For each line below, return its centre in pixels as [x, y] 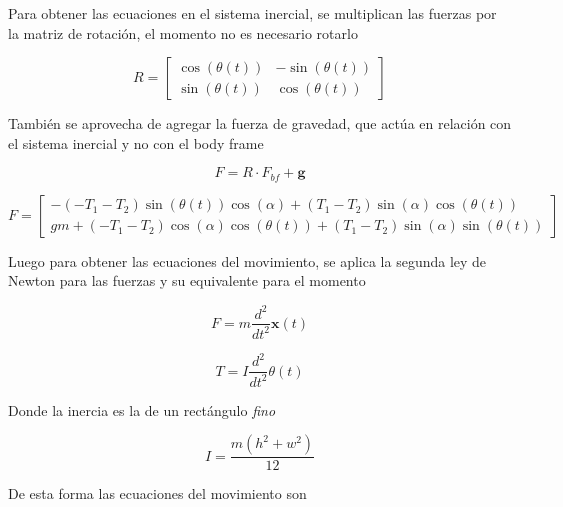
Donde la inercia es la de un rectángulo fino [142, 409]
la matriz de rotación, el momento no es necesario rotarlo [183, 32]
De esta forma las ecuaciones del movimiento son [157, 493]
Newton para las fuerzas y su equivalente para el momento [187, 280]
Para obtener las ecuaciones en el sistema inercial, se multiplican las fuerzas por [252, 13]
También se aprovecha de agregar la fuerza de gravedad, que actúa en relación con [260, 123]
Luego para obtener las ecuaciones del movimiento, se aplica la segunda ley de [247, 260]
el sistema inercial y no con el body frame [136, 142]
